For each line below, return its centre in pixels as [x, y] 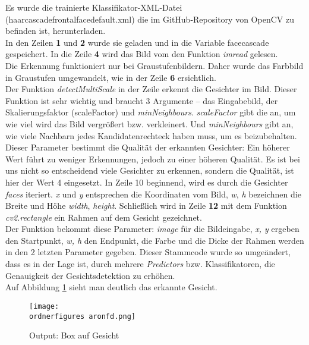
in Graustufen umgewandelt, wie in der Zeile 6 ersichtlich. [111, 77]
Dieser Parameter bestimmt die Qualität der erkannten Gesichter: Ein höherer [148, 147]
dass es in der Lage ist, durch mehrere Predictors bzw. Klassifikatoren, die [140, 264]
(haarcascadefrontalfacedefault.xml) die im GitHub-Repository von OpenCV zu [150, 19]
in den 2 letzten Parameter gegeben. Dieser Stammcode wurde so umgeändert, [148, 252]
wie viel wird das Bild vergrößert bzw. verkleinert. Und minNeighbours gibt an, [149, 123]
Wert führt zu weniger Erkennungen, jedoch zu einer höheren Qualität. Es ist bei [153, 159]
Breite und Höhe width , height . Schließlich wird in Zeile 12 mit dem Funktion [146, 206]
